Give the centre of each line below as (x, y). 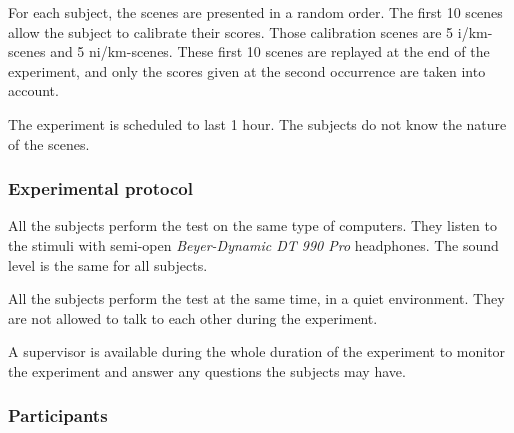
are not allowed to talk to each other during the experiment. (193, 317)
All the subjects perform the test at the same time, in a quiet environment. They (256, 298)
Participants (58, 415)
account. (33, 90)
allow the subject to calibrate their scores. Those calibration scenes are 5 (231, 31)
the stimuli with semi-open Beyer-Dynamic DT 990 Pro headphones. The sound (253, 244)
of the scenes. (49, 143)
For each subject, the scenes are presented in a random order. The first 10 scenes (255, 12)
